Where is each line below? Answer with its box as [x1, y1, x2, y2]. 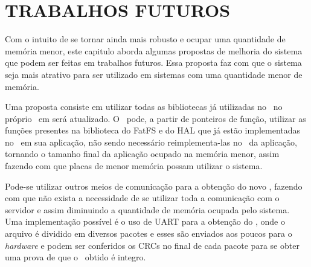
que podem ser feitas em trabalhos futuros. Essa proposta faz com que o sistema [5, 56, 302, 69]
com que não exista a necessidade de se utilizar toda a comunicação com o [5, 191, 280, 204]
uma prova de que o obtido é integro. [5, 251, 146, 263]
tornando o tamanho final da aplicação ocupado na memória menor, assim [5, 147, 280, 160]
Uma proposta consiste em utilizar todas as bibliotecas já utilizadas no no [5, 100, 283, 113]
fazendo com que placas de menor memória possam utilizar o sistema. [5, 159, 263, 172]
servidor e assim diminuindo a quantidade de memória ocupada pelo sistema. [5, 203, 290, 216]
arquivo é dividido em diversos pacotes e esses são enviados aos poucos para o [5, 227, 292, 240]
